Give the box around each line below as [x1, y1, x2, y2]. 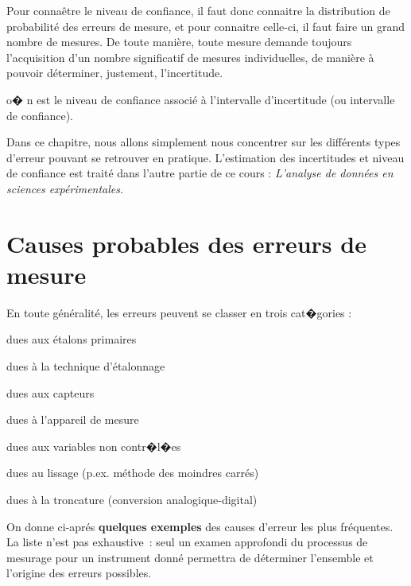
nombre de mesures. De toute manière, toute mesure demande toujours [6, 33, 352, 50]
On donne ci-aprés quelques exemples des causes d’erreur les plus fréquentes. [6, 518, 394, 534]
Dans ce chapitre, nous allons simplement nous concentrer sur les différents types [6, 134, 401, 150]
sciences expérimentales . [6, 180, 123, 196]
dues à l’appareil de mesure [6, 411, 139, 428]
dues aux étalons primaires [6, 331, 137, 347]
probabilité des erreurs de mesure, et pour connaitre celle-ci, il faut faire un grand [6, 17, 405, 34]
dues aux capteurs [6, 384, 95, 401]
